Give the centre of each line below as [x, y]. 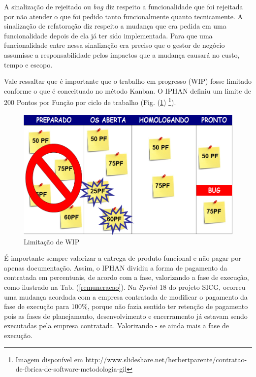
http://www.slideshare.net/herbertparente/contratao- [166, 359]
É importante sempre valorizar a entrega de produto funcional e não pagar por [123, 258]
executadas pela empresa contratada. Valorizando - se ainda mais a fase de [117, 326]
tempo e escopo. [28, 64]
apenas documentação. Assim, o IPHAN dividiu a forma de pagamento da [116, 267]
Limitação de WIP [52, 241]
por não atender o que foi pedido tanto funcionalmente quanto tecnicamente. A [124, 16]
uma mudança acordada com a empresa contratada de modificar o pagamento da [126, 296]
